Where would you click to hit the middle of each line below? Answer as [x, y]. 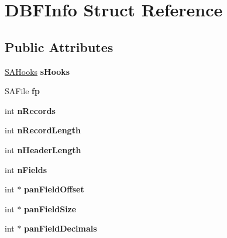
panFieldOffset [54, 189]
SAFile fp [22, 91]
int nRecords [30, 110]
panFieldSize [50, 208]
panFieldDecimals [61, 228]
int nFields [26, 169]
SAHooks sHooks [37, 71]
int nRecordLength [43, 130]
